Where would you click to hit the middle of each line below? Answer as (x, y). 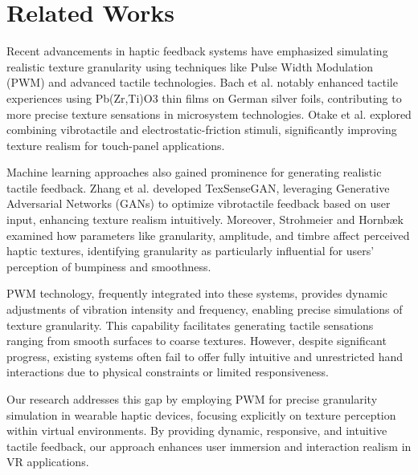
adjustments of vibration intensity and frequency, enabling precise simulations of (205, 309)
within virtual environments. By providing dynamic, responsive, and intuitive (197, 430)
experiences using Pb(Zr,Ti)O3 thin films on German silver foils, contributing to (204, 97)
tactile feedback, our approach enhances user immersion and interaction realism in (209, 446)
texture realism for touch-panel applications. (116, 145)
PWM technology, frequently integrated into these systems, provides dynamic (197, 293)
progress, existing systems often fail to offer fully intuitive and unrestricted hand (205, 356)
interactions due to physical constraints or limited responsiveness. (168, 372)
